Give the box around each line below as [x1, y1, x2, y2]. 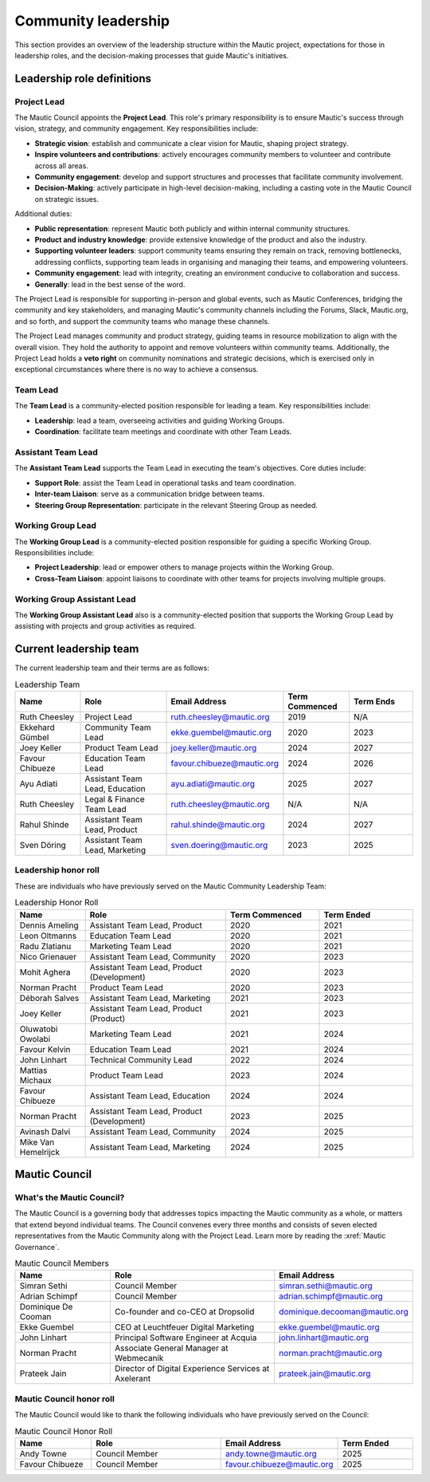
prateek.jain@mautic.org [279, 1368, 371, 1379]
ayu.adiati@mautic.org [170, 778, 255, 790]
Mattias [19, 1065, 48, 1076]
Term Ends [353, 696, 396, 707]
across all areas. [34, 160, 89, 171]
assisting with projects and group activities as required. [14, 621, 197, 631]
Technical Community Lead [89, 1054, 193, 1065]
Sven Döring [19, 840, 67, 851]
